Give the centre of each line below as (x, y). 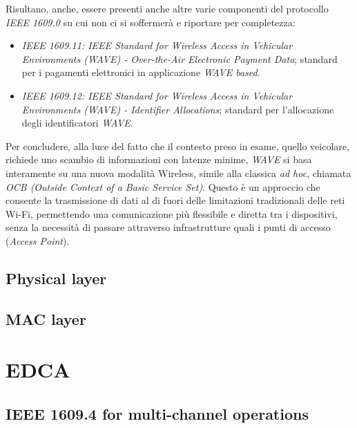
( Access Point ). (38, 240)
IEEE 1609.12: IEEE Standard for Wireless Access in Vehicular (157, 95)
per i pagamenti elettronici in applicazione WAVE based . (141, 72)
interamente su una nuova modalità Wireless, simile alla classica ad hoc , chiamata (178, 173)
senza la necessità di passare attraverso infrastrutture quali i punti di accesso (168, 227)
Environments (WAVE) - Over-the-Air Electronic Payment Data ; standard (180, 58)
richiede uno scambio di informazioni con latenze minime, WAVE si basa (159, 159)
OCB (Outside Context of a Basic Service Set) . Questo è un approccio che (163, 186)
